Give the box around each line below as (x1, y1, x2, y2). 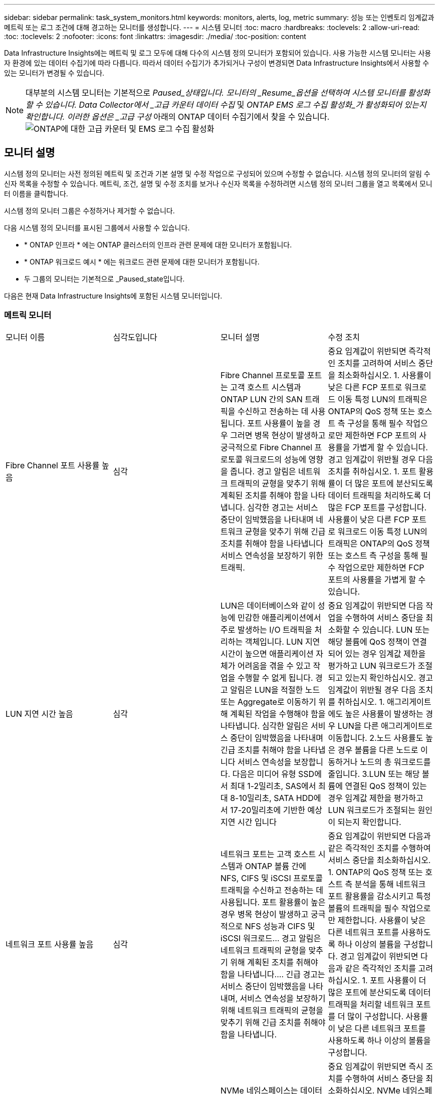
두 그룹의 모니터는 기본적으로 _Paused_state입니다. (24, 274, 185, 283)
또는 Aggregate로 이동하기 (221, 696, 316, 707)
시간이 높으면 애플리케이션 (221, 648, 314, 659)
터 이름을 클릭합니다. (4, 189, 68, 198)
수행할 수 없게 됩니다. (237, 672, 313, 683)
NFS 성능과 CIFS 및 (245, 921, 315, 931)
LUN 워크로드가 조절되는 (328, 804, 415, 815)
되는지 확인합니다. (337, 816, 401, 827)
